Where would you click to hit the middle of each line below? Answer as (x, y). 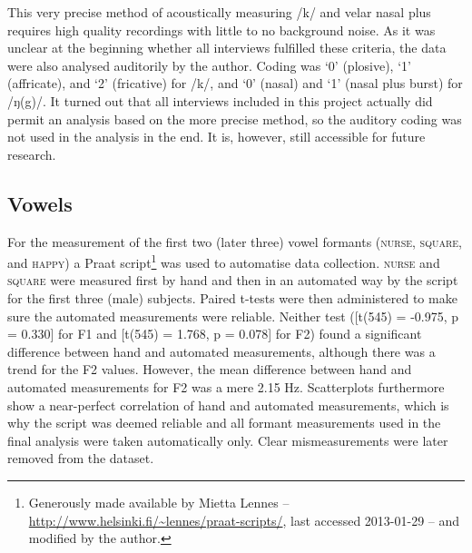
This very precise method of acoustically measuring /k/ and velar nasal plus (219, 12)
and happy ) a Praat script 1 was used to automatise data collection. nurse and (224, 261)
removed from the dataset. (81, 458)
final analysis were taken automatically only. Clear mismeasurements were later (228, 440)
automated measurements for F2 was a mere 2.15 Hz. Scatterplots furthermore (226, 386)
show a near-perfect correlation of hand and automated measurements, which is (228, 405)
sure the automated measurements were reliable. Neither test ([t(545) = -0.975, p (233, 316)
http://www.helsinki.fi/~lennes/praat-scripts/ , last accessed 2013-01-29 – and (244, 520)
